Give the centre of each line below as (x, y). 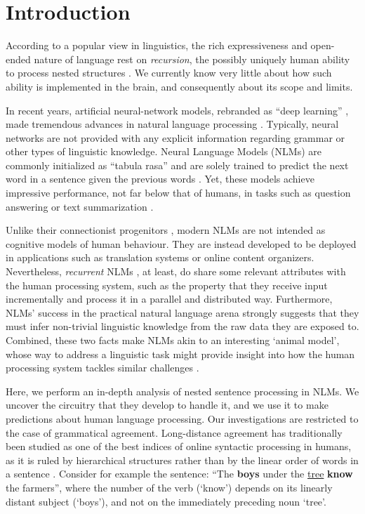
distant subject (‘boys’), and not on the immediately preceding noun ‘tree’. (166, 501)
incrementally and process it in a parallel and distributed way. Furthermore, (169, 299)
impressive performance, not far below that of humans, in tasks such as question (178, 193)
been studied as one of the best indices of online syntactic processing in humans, (179, 446)
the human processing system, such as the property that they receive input (167, 285)
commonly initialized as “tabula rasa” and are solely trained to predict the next (177, 165)
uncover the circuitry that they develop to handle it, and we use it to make (167, 405)
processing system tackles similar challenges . (102, 368)
